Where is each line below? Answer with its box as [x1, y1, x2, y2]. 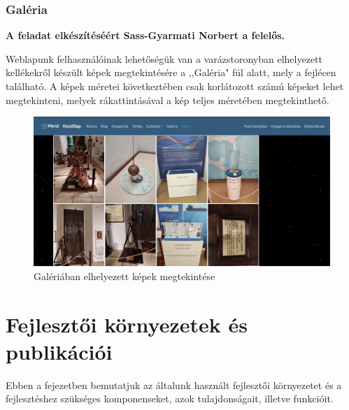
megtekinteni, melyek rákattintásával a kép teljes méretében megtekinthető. [6, 92, 329, 107]
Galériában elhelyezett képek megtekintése [34, 268, 215, 283]
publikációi [6, 337, 113, 365]
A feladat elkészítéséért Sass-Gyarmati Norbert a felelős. [6, 28, 285, 43]
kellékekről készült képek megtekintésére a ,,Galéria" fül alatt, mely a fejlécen [6, 65, 336, 80]
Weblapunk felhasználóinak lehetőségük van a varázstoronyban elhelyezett [6, 51, 322, 66]
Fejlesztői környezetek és [6, 309, 248, 338]
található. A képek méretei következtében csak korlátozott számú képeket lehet [6, 79, 344, 93]
